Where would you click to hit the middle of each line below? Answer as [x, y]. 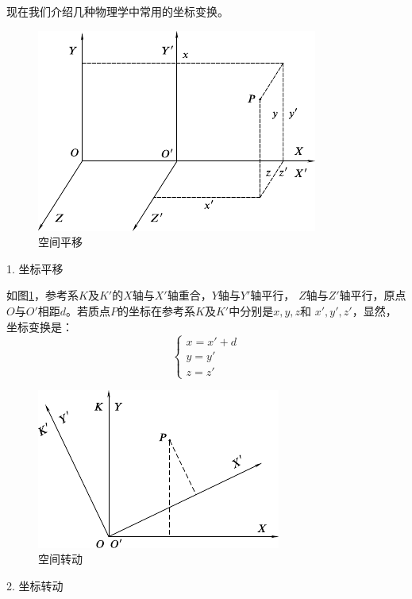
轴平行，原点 [373, 295]
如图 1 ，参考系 [42, 295]
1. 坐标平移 [35, 268]
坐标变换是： [40, 326]
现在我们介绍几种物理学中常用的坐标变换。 [117, 11]
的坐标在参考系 [157, 310]
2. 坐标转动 [35, 585]
